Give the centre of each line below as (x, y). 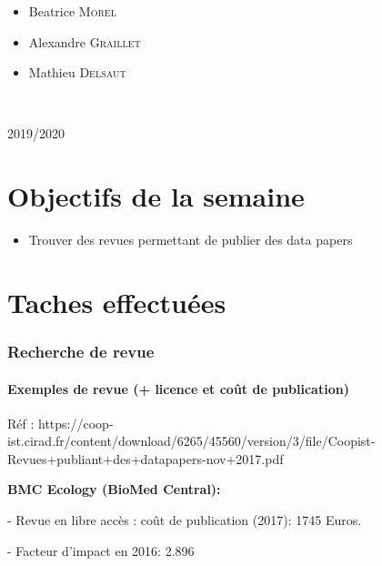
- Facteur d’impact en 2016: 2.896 (101, 550)
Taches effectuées (117, 302)
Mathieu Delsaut (77, 72)
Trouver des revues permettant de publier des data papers (191, 240)
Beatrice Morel (72, 11)
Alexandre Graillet (85, 41)
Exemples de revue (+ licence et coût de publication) (178, 388)
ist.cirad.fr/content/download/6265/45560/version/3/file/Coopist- (191, 441)
